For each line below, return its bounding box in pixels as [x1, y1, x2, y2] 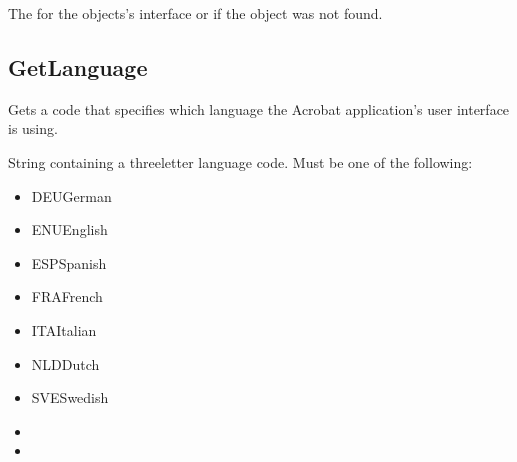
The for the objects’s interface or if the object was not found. [8, 3, 383, 23]
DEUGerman [31, 185, 112, 206]
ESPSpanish [31, 252, 107, 273]
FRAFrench [31, 286, 103, 307]
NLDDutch [31, 353, 100, 374]
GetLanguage [8, 51, 148, 82]
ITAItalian [31, 319, 97, 340]
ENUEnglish [31, 219, 108, 240]
